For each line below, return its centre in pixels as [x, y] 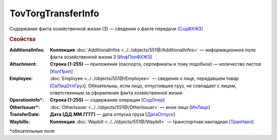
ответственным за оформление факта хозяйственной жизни [116, 93]
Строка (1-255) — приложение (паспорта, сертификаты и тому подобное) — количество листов [156, 64]
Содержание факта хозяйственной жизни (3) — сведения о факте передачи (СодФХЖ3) [106, 29]
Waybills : [20, 122]
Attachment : [23, 64]
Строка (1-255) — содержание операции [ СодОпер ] [107, 100]
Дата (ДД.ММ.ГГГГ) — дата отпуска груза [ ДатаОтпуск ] [113, 114]
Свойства [23, 39]
